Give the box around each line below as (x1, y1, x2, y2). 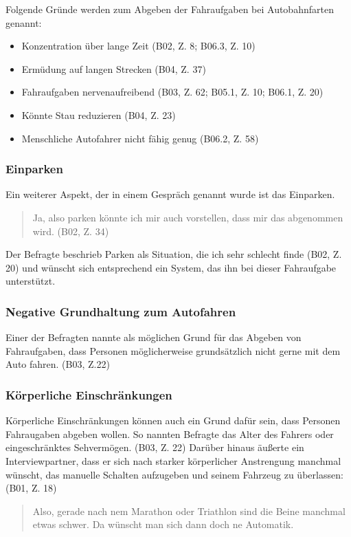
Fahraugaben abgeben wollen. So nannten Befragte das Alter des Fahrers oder (5, 426, 334, 441)
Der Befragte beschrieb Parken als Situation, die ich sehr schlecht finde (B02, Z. (5, 247, 342, 261)
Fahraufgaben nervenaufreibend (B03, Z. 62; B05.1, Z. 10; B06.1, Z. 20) (21, 85, 324, 99)
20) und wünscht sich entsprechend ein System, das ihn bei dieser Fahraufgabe (5, 260, 337, 274)
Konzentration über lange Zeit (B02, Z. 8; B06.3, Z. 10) (21, 39, 256, 53)
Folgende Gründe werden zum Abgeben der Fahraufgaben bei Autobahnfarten (5, 2, 334, 16)
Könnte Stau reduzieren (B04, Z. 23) (21, 107, 176, 122)
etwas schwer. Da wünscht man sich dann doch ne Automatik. (32, 517, 294, 531)
